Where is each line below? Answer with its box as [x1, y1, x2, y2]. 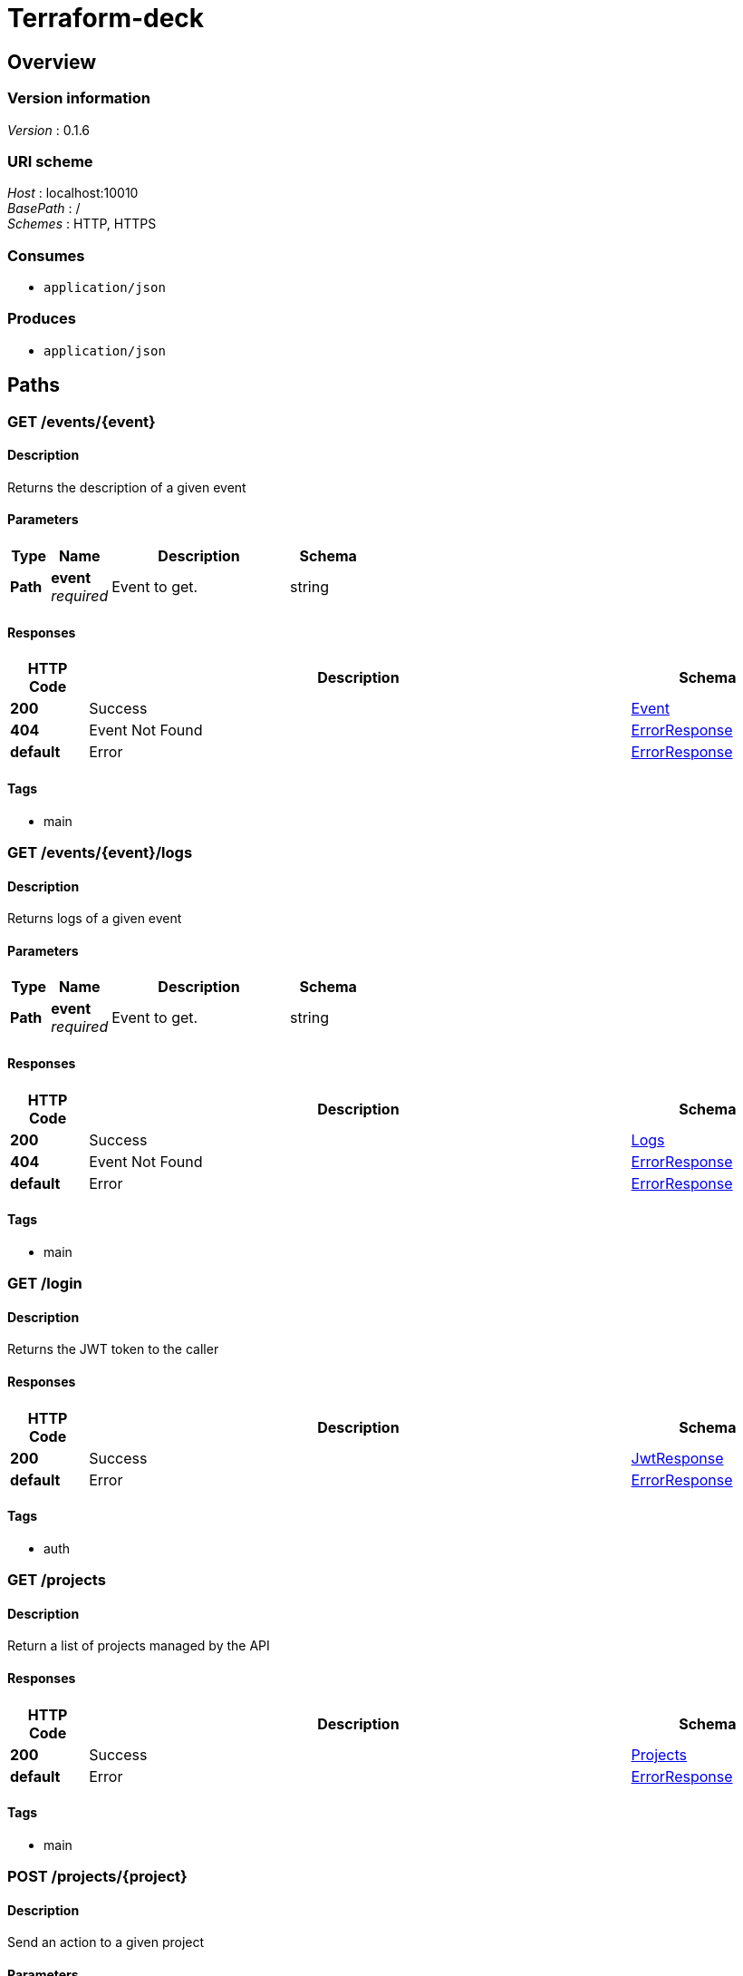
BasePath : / [7, 200, 81, 217]
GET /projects [7, 1571, 106, 1590]
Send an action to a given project [7, 1934, 205, 1951]
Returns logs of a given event [7, 910, 182, 927]
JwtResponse [631, 1448, 724, 1467]
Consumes [7, 246, 85, 265]
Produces [7, 309, 76, 328]
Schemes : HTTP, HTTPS [7, 216, 157, 232]
